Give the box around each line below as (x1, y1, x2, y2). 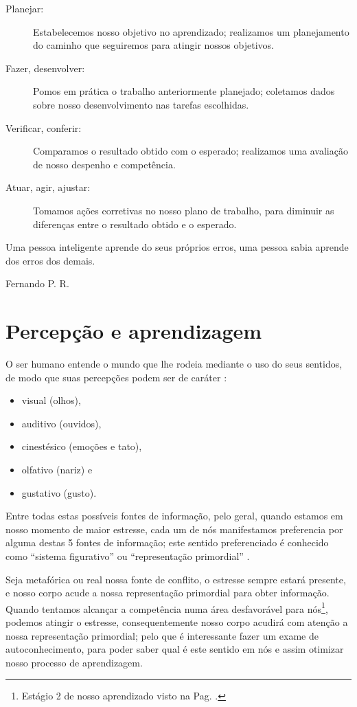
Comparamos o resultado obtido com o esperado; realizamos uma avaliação (33, 144, 348, 158)
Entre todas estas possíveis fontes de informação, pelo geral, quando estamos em (5, 508, 343, 523)
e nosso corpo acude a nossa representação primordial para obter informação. (5, 585, 330, 600)
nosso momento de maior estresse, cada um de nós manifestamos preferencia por (5, 521, 343, 536)
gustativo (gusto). (21, 485, 97, 500)
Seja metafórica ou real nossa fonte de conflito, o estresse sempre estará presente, (5, 572, 346, 586)
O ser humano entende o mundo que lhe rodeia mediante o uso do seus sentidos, (5, 357, 343, 371)
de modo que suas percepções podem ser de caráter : (5, 370, 227, 384)
